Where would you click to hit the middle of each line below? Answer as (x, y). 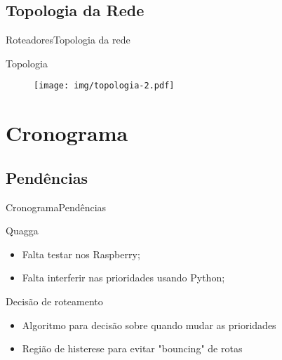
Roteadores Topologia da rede (68, 40)
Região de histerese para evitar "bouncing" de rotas (132, 348)
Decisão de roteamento (54, 301)
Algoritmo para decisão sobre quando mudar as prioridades (149, 325)
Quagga (22, 231)
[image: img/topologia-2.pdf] (104, 86)
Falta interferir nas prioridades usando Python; (123, 278)
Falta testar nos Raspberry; (81, 254)
